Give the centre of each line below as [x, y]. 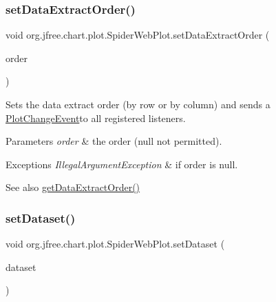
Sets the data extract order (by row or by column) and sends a [138, 104]
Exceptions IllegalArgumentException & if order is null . [122, 164]
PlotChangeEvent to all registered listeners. [96, 118]
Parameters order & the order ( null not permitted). [114, 141]
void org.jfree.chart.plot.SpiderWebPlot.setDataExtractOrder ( [138, 35]
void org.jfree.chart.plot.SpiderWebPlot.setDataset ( [115, 244]
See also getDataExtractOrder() [73, 187]
